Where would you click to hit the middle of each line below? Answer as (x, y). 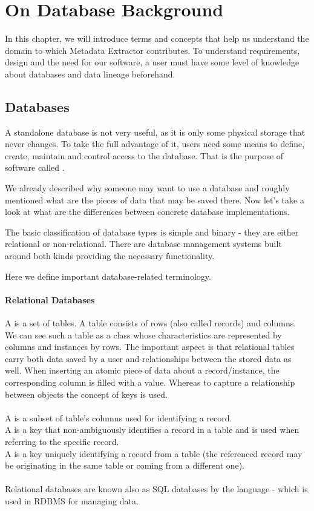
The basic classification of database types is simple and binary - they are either (152, 232)
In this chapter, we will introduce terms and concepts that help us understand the (157, 38)
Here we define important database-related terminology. (108, 276)
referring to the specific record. (62, 441)
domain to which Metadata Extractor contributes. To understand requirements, (152, 50)
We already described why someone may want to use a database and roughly (147, 188)
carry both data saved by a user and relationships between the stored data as (148, 358)
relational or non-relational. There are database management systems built (143, 244)
